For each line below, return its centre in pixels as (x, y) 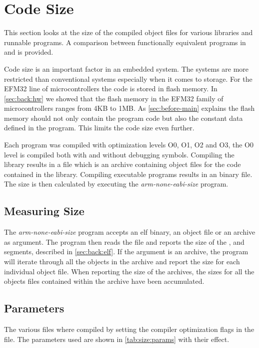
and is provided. (29, 52)
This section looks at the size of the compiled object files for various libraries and (128, 32)
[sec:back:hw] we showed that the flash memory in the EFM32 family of (114, 98)
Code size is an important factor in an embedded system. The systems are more (126, 68)
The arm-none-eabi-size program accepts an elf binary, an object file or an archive (130, 232)
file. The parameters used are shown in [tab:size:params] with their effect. (117, 339)
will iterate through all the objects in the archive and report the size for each (122, 262)
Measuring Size (44, 211)
